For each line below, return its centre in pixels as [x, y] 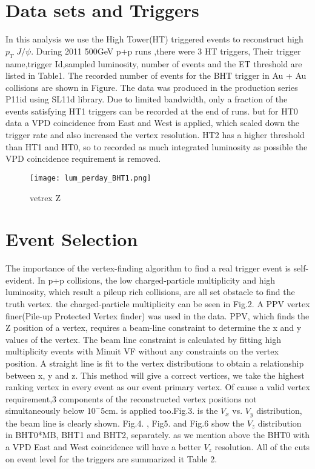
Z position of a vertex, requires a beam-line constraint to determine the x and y [154, 328]
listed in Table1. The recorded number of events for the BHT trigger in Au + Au [156, 75]
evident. [20, 280]
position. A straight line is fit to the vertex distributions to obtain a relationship [155, 363]
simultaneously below [45, 411]
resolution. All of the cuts [262, 447]
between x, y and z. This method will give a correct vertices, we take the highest [155, 375]
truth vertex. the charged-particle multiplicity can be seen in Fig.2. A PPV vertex [158, 304]
